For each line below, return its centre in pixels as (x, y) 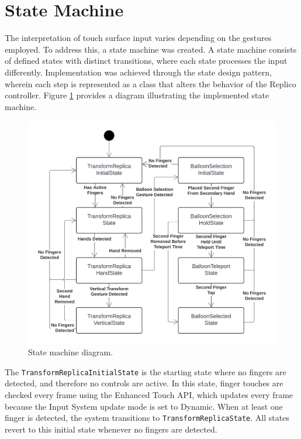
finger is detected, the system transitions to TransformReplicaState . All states (147, 418)
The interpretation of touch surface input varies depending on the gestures (138, 38)
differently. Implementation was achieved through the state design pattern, (138, 72)
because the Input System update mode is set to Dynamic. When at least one (144, 406)
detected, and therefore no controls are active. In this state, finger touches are (144, 383)
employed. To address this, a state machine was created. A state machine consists (151, 49)
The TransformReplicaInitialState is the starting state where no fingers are (146, 371)
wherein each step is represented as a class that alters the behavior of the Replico (150, 83)
